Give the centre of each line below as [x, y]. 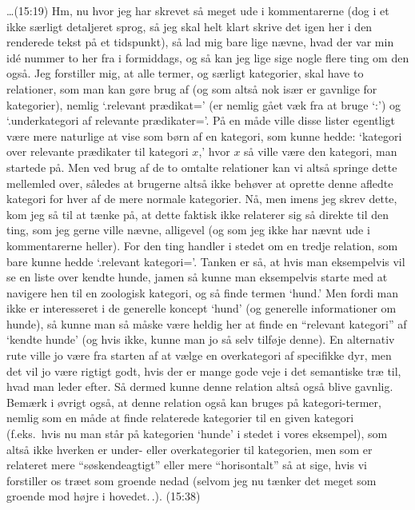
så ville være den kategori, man [321, 151]
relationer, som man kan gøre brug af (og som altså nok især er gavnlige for [192, 88]
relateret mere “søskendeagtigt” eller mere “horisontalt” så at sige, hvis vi [187, 465]
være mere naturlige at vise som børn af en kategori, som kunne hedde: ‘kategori [204, 135]
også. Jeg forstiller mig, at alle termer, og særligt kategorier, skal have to [185, 73]
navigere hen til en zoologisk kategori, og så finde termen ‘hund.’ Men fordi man [202, 292]
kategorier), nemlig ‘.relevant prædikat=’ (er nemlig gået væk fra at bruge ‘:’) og [204, 104]
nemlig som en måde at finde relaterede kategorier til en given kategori [180, 418]
